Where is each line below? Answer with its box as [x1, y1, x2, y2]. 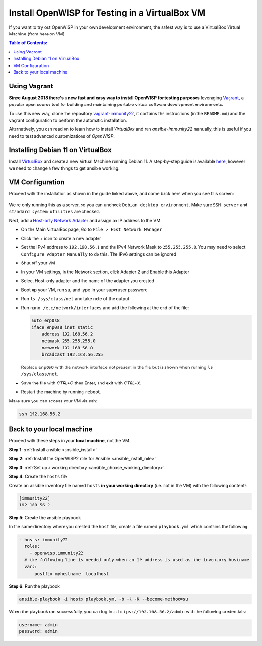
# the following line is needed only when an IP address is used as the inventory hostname [24, 557, 250, 562]
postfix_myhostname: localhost [34, 571, 109, 576]
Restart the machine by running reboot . [21, 389, 102, 395]
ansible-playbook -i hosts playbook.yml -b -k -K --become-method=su [19, 596, 188, 602]
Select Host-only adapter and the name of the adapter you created [21, 278, 155, 284]
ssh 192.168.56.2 [19, 411, 61, 417]
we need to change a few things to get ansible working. [9, 165, 120, 171]
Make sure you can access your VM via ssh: [9, 398, 97, 403]
